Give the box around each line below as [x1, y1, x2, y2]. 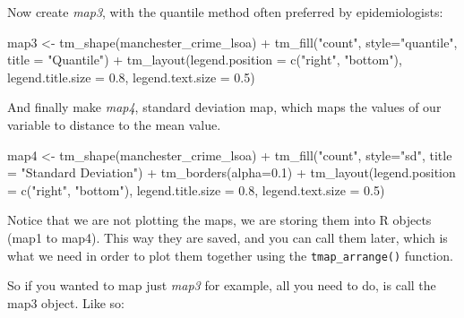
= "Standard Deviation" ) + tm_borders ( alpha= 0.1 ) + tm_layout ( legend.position [7, 163, 456, 182]
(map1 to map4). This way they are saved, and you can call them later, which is [7, 228, 448, 246]
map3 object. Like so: [7, 293, 125, 312]
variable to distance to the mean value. [7, 115, 221, 133]
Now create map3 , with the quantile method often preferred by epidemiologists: [7, 3, 443, 21]
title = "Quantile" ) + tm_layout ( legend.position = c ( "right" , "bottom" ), [7, 50, 402, 69]
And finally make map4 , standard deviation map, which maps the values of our [7, 98, 442, 116]
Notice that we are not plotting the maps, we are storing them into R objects [7, 211, 432, 229]
